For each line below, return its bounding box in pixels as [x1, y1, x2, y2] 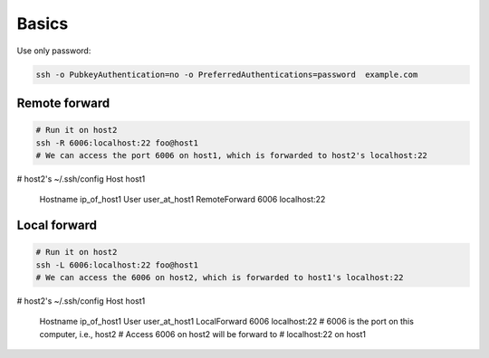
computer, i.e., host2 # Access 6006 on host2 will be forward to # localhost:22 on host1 [39, 328, 367, 339]
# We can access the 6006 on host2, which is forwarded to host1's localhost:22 [35, 272, 404, 283]
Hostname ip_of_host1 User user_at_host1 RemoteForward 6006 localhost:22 [39, 194, 326, 205]
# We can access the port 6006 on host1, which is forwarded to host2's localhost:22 [35, 150, 427, 160]
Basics [16, 14, 69, 33]
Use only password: [16, 45, 91, 56]
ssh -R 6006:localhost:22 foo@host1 [35, 137, 199, 148]
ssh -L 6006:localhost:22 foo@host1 [35, 259, 199, 270]
